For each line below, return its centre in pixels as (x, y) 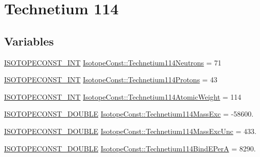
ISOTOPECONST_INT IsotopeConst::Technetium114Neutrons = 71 (113, 62)
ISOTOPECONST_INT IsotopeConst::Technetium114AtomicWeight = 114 (123, 96)
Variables (29, 41)
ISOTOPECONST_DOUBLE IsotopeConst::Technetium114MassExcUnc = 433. (130, 131)
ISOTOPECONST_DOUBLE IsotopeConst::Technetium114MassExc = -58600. (129, 114)
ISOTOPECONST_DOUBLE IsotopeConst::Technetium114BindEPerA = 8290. (130, 148)
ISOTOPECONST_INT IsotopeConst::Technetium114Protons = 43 (111, 80)
